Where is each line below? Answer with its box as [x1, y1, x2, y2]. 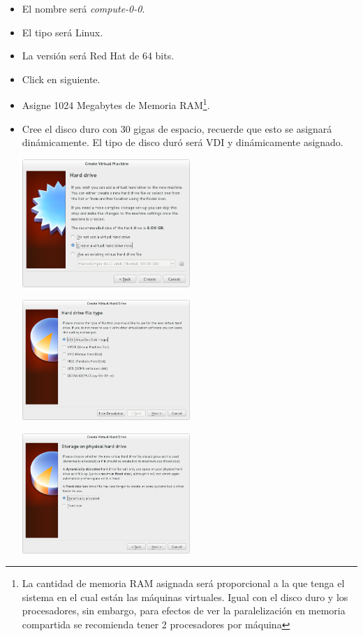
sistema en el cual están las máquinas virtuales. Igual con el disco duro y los [22, 589, 348, 604]
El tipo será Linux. [22, 24, 103, 39]
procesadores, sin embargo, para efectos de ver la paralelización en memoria [22, 603, 346, 618]
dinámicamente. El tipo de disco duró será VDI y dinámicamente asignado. [22, 135, 343, 150]
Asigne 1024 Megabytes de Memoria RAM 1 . [22, 96, 210, 113]
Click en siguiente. [22, 71, 101, 86]
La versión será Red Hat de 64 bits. [22, 48, 175, 63]
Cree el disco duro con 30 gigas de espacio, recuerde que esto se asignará [22, 121, 332, 136]
